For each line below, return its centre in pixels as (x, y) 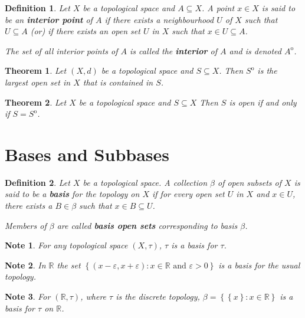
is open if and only (263, 102)
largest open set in (38, 82)
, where (94, 296)
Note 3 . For (28, 296)
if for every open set (188, 194)
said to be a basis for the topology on (72, 194)
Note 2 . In (25, 265)
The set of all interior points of (61, 50)
